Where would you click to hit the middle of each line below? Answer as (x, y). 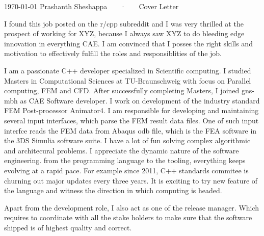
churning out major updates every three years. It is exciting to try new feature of (131, 180)
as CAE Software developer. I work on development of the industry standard (140, 100)
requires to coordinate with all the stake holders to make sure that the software (128, 217)
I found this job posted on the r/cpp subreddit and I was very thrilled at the (124, 23)
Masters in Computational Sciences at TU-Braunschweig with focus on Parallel (128, 80)
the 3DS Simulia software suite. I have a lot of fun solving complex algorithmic (127, 140)
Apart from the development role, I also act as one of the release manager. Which (132, 207)
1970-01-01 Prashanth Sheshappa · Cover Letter (91, 6)
